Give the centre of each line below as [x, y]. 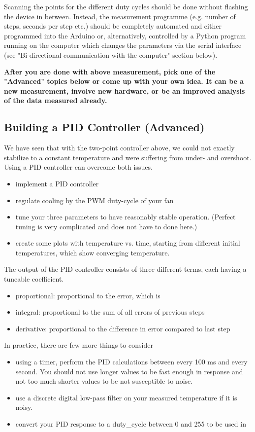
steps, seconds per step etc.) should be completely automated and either [113, 26]
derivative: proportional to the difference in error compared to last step [123, 328]
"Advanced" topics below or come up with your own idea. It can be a [124, 81]
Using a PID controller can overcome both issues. [78, 167]
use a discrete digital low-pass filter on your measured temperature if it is [126, 397]
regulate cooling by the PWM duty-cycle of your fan [95, 200]
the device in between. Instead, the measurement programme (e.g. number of [120, 16]
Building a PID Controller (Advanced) [104, 127]
